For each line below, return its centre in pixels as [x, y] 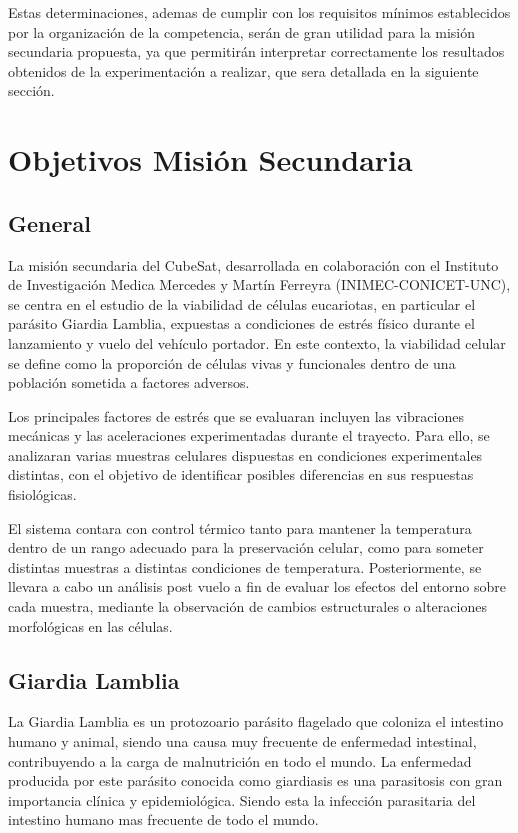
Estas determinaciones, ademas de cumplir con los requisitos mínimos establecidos [259, 12]
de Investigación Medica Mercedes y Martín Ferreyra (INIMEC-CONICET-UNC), [259, 284]
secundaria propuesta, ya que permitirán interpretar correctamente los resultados [256, 51]
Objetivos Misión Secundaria [210, 159]
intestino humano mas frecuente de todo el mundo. [163, 819]
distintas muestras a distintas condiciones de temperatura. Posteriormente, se [245, 566]
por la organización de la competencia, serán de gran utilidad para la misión [242, 31]
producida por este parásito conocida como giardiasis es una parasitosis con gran [255, 780]
